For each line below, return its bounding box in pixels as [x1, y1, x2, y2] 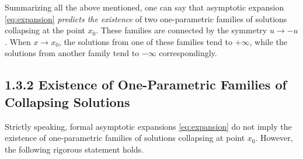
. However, [255, 132, 293, 144]
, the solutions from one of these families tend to [58, 35, 232, 47]
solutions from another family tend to [5, 47, 140, 59]
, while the [249, 35, 288, 47]
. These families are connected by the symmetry [96, 24, 267, 36]
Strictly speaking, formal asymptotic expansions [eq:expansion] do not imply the [5, 120, 292, 132]
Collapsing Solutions [5, 92, 130, 110]
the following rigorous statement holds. [5, 143, 144, 155]
